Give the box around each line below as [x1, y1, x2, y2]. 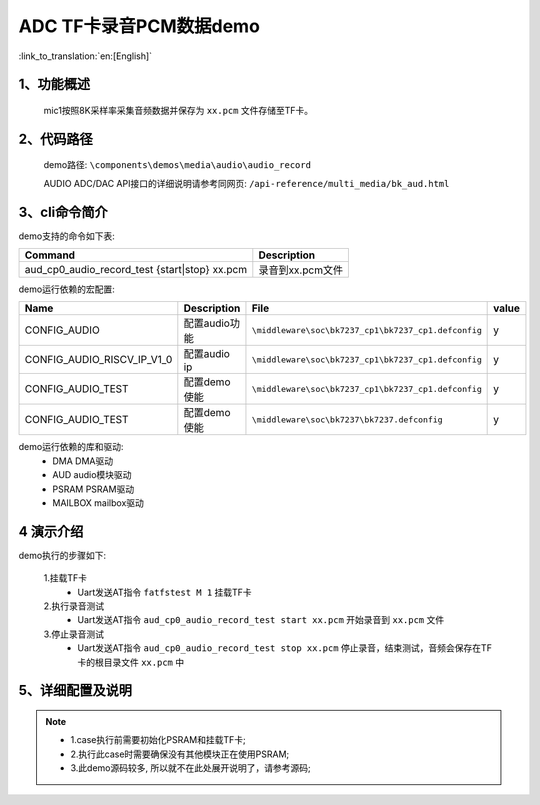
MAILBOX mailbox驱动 [52, 497, 145, 509]
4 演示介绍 [18, 523, 84, 540]
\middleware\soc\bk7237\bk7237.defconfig [251, 414, 444, 425]
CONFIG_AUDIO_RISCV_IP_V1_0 [24, 353, 173, 367]
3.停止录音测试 [43, 628, 105, 640]
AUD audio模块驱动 [52, 469, 132, 481]
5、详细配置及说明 [18, 682, 133, 699]
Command [24, 248, 75, 262]
